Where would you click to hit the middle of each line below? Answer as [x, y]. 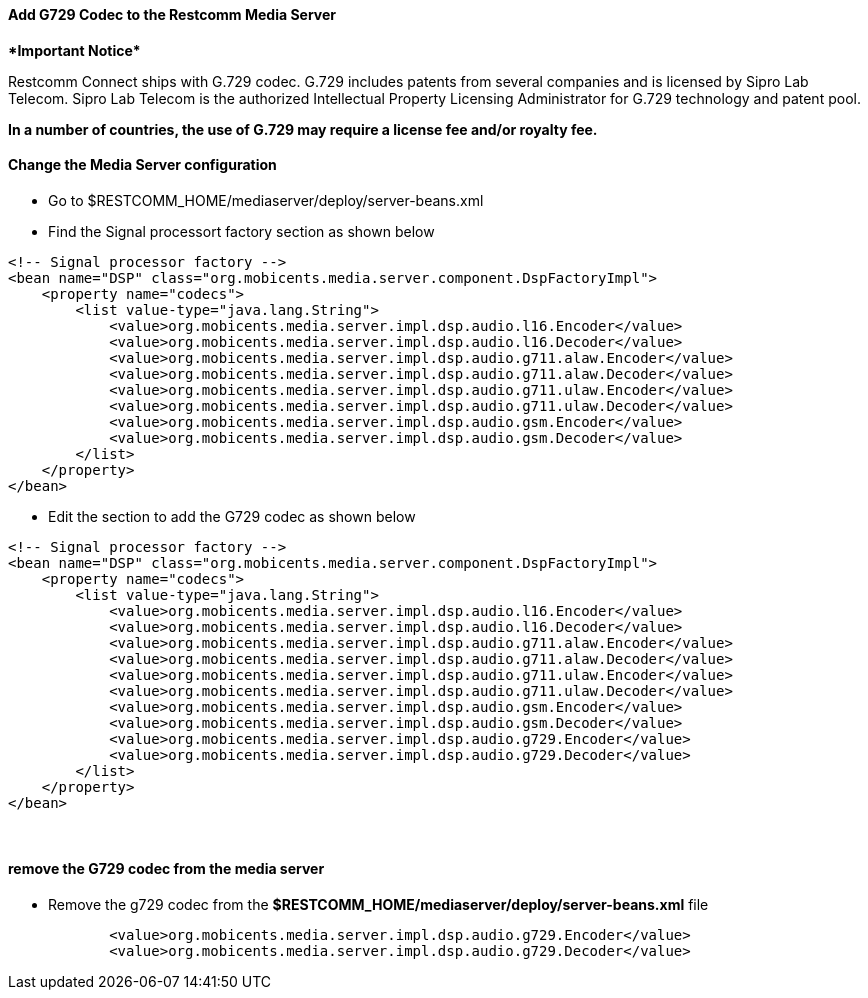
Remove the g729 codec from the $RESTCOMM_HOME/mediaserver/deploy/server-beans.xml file [378, 905]
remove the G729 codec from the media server [166, 869]
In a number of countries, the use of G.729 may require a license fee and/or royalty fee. [303, 129]
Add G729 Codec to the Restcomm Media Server [172, 14]
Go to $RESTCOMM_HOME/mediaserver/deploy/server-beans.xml [266, 200]
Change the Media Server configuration [142, 165]
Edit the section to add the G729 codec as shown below [232, 516]
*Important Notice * [74, 50]
